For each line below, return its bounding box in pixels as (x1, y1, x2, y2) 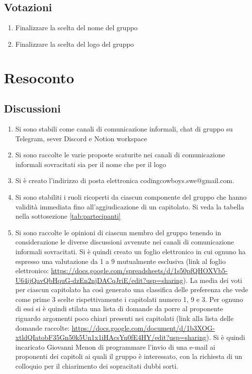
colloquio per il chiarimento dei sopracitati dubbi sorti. (15, 361, 178, 371)
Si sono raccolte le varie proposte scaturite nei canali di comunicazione (15, 150, 225, 160)
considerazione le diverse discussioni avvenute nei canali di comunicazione (15, 237, 234, 247)
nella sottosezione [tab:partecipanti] (15, 211, 121, 221)
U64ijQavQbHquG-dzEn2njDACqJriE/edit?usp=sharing (15, 275, 184, 285)
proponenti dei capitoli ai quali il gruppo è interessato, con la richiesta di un (15, 351, 242, 361)
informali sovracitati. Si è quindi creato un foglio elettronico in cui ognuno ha (15, 246, 246, 256)
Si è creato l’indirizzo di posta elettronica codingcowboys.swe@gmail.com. (15, 175, 235, 186)
